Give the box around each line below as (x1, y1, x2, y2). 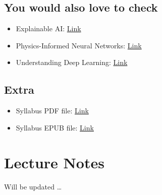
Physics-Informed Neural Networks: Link (16, 40, 142, 50)
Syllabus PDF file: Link (16, 105, 89, 116)
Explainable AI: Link (16, 23, 81, 34)
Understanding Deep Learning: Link (16, 57, 128, 68)
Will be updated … (4, 181, 62, 191)
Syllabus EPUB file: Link (16, 122, 94, 133)
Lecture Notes (4, 152, 104, 172)
